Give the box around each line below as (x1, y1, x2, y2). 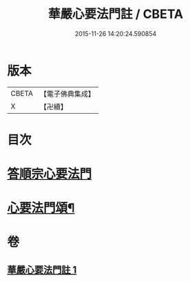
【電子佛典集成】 (39, 89, 95, 99)
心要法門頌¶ (7, 201, 75, 216)
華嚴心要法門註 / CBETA (47, 6, 184, 22)
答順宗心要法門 (7, 166, 92, 182)
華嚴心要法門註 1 (7, 263, 77, 276)
